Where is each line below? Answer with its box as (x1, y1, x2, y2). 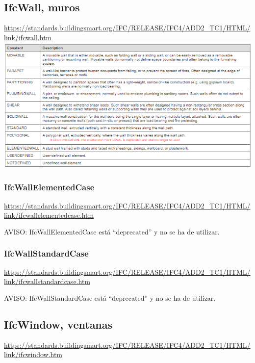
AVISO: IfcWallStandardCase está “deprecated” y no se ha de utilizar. (4, 292, 216, 303)
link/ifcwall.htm (4, 32, 52, 42)
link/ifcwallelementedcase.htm (4, 210, 94, 220)
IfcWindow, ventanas (4, 316, 113, 332)
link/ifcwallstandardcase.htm (4, 276, 90, 286)
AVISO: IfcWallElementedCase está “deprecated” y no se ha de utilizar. (4, 226, 220, 236)
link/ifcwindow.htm (4, 349, 63, 360)
